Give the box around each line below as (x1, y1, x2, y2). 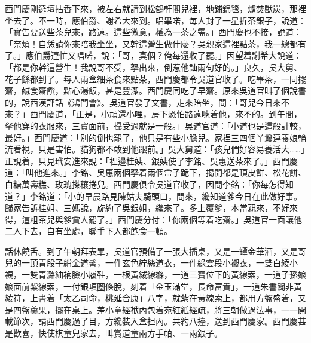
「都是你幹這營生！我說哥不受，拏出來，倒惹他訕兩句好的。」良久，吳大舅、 (5, 60, 302, 73)
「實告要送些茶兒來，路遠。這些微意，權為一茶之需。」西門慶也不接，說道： (5, 26, 302, 38)
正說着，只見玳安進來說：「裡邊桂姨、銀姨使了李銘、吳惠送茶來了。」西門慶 (5, 154, 298, 167)
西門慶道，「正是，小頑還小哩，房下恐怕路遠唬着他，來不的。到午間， (29, 108, 302, 120)
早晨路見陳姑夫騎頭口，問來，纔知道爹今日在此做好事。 (84, 189, 302, 202)
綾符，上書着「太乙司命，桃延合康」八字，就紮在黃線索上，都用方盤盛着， (5, 292, 298, 304)
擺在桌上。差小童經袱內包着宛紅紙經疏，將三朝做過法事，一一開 (54, 303, 306, 316)
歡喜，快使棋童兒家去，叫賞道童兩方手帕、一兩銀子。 (13, 327, 222, 339)
